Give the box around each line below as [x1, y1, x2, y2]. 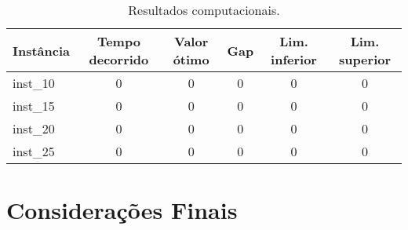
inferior [271, 50, 317, 68]
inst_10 [13, 74, 55, 92]
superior [338, 50, 392, 68]
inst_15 [13, 97, 55, 115]
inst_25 [13, 142, 55, 160]
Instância [13, 41, 71, 60]
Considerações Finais [6, 194, 238, 226]
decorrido [89, 50, 149, 68]
